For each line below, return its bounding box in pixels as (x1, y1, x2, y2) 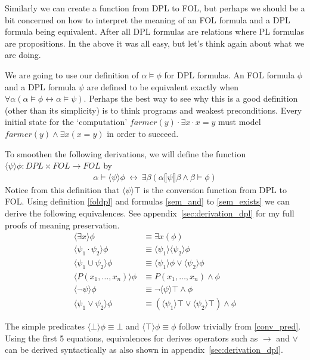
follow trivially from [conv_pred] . (179, 319, 301, 332)
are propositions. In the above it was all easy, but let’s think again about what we (5, 36, 305, 49)
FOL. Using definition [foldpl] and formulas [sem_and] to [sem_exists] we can (5, 195, 290, 208)
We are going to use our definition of (5, 68, 139, 81)
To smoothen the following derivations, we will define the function (5, 147, 246, 160)
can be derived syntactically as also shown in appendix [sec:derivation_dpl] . (5, 343, 283, 356)
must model (218, 115, 261, 128)
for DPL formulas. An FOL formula (164, 68, 295, 81)
